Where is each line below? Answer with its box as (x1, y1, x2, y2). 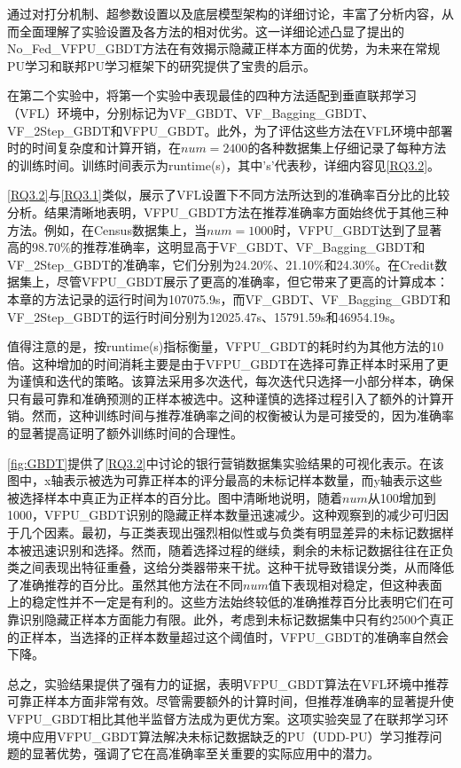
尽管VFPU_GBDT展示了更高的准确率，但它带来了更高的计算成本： (56, 272, 449, 291)
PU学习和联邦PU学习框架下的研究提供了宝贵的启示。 (7, 56, 316, 74)
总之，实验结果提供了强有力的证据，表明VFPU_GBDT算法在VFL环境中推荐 (7, 674, 449, 693)
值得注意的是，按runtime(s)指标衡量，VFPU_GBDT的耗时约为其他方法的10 (7, 337, 444, 356)
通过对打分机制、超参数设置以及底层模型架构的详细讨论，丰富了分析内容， (7, 4, 441, 22)
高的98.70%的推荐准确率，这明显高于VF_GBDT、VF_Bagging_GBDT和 (7, 238, 426, 256)
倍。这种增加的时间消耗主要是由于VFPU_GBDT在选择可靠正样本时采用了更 (7, 354, 449, 372)
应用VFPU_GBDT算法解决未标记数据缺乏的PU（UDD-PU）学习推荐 (31, 726, 430, 745)
